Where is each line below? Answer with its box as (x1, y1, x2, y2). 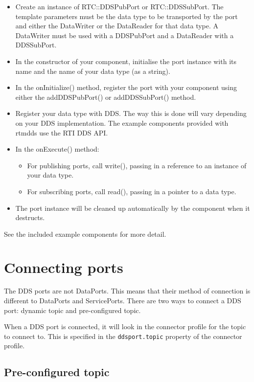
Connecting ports (4, 257, 123, 277)
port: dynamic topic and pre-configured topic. (4, 305, 141, 315)
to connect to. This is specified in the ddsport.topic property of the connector (4, 331, 242, 341)
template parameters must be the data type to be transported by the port (15, 11, 238, 21)
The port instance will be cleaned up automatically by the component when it (15, 202, 250, 213)
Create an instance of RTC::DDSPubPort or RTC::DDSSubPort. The (15, 1, 224, 11)
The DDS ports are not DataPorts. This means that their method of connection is (4, 286, 251, 296)
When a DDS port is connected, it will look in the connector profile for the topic (4, 321, 246, 332)
